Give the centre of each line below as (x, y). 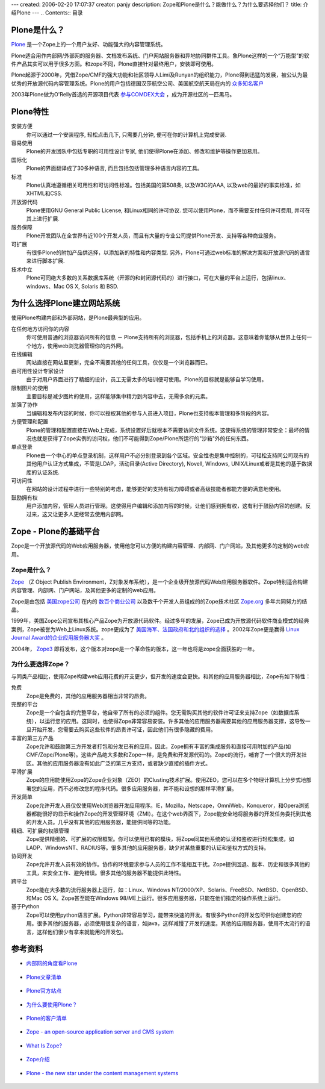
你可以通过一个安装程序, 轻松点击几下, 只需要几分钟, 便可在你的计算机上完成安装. (126, 134)
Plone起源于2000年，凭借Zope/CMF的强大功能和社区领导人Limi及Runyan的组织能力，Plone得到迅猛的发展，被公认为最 (159, 75)
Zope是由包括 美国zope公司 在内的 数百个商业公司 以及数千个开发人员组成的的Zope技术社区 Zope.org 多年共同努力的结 (159, 601)
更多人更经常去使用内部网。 (92, 514)
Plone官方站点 (44, 991)
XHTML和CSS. (44, 193)
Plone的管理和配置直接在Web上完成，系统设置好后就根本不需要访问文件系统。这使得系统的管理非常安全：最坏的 (165, 430)
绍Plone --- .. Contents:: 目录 (47, 13)
